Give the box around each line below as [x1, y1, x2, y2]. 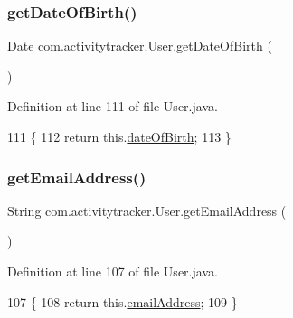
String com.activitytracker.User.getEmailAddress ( [7, 201, 287, 220]
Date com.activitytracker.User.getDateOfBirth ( [7, 36, 272, 55]
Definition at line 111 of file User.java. [7, 97, 218, 116]
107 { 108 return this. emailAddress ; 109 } [7, 292, 238, 311]
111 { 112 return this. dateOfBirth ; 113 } [7, 127, 232, 145]
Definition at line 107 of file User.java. [7, 262, 218, 280]
